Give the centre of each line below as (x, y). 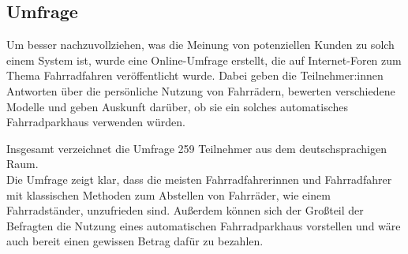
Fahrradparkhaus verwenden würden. (96, 122)
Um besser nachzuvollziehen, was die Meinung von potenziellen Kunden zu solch (200, 45)
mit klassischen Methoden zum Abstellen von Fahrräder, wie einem (168, 194)
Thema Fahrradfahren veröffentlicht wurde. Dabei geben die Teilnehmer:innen (195, 75)
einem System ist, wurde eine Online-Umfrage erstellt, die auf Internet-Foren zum (204, 60)
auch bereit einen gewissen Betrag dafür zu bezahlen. (135, 241)
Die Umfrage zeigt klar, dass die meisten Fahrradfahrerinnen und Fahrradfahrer (199, 179)
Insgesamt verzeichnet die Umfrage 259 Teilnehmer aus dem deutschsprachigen (197, 148)
